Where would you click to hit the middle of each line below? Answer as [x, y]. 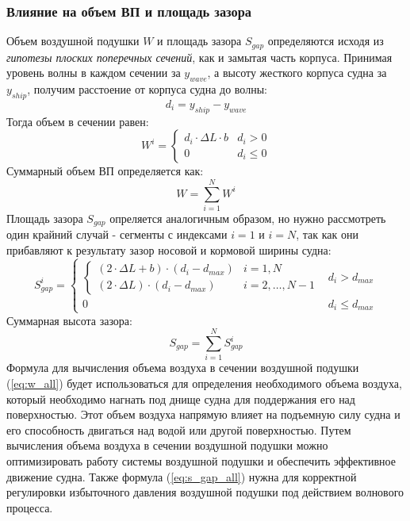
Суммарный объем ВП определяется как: [105, 171]
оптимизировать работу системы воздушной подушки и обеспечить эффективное [201, 460]
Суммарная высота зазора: [69, 320]
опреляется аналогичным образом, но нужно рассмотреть [248, 218]
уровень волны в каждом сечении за [94, 73]
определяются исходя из [326, 41]
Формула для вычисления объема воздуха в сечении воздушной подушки [183, 368]
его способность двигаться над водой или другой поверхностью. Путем [179, 429]
